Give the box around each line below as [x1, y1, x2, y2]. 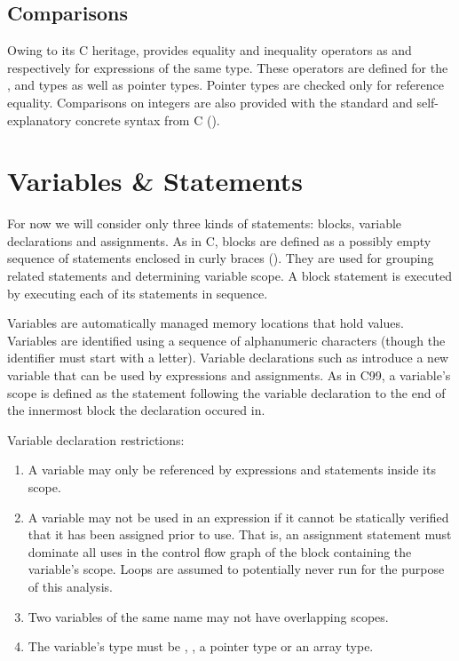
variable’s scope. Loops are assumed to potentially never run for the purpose [28, 560, 445, 578]
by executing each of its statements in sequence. [7, 283, 268, 302]
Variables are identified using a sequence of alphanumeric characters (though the [7, 330, 446, 349]
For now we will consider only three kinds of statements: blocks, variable [7, 214, 402, 233]
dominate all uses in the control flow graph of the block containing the [28, 542, 412, 561]
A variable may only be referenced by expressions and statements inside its [28, 460, 436, 479]
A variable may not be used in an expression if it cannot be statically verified [28, 507, 449, 526]
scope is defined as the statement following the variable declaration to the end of [7, 383, 446, 402]
